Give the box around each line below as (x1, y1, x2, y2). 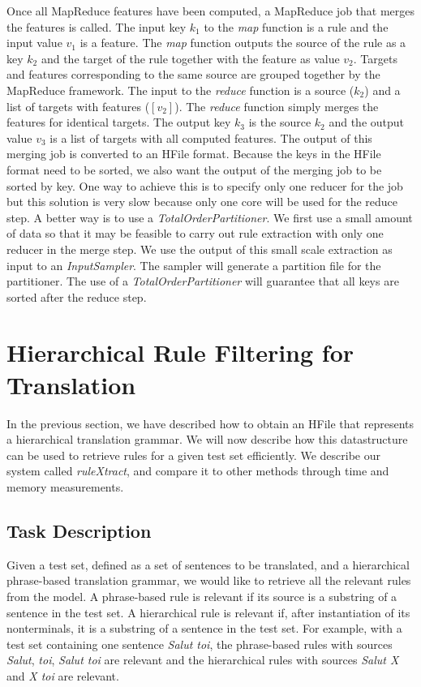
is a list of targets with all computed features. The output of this (49, 129, 372, 146)
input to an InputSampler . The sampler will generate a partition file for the (6, 256, 381, 273)
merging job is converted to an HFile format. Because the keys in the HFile (6, 145, 381, 162)
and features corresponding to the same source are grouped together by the (6, 66, 380, 83)
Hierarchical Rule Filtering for (6, 336, 354, 369)
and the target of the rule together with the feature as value (41, 49, 340, 67)
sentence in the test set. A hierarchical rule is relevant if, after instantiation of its (6, 603, 410, 620)
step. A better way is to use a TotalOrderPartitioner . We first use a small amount (6, 208, 413, 225)
